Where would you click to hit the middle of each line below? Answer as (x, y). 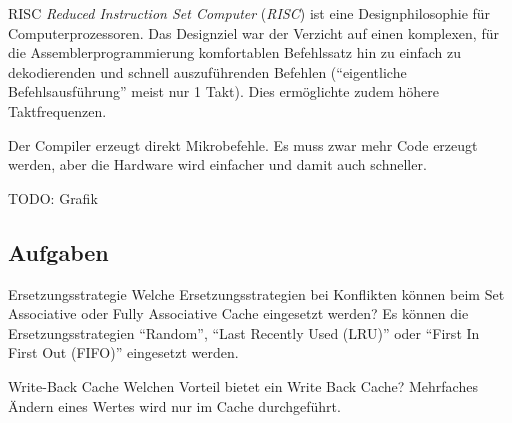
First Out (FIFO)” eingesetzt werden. (123, 352)
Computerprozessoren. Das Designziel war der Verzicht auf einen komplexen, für (253, 32)
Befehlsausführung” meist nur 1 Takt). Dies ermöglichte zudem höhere (223, 91)
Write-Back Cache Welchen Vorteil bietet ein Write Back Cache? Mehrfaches (243, 385)
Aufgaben (58, 251)
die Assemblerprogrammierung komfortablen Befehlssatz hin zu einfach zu (234, 52)
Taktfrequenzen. (57, 110)
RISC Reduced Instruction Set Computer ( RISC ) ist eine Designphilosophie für (249, 13)
